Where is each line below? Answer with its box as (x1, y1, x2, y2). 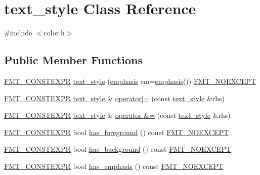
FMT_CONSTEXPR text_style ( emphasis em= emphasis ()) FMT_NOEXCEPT (4, 75, 256, 86)
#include (4, 27, 32, 38)
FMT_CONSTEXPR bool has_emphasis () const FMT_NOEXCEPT (4, 160, 224, 171)
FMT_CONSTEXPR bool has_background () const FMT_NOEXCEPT (4, 144, 232, 154)
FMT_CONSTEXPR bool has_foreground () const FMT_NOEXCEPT (4, 126, 229, 137)
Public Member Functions (4, 52, 143, 68)
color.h (44, 27, 65, 38)
